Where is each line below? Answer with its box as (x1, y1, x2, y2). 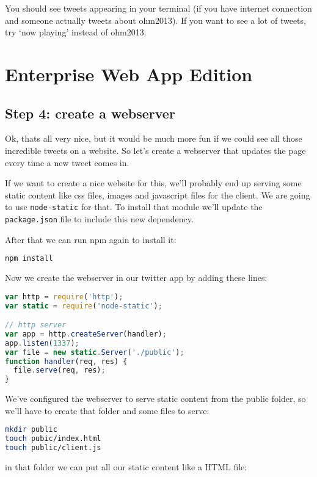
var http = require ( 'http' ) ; (5, 292, 123, 301)
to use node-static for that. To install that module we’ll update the (5, 200, 263, 213)
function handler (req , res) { (5, 357, 128, 366)
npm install (5, 254, 53, 263)
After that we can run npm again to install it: (5, 233, 177, 246)
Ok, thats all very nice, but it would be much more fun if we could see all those (5, 132, 302, 145)
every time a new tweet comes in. (5, 156, 129, 169)
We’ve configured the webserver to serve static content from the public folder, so (5, 392, 306, 405)
